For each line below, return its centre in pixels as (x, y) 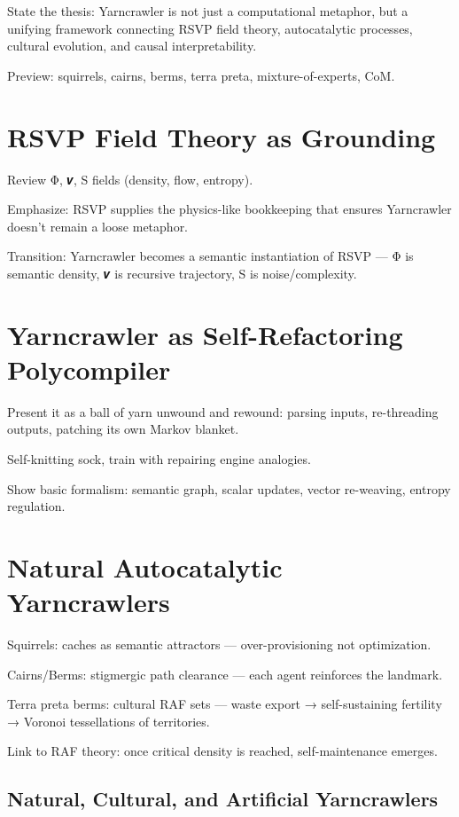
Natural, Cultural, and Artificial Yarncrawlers (223, 799)
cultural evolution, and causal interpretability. (132, 46)
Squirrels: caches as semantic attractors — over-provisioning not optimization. (219, 644)
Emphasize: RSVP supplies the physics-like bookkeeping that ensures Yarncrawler (229, 209)
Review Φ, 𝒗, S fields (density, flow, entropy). (130, 179)
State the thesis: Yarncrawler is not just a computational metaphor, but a (208, 11)
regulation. (36, 506)
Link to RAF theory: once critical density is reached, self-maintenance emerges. (222, 751)
